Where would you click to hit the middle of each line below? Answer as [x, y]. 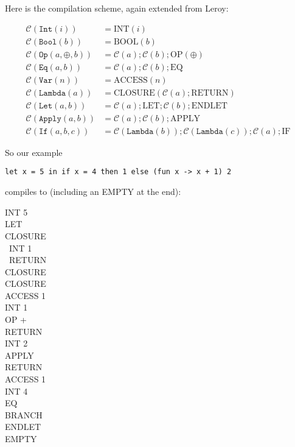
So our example [34, 152]
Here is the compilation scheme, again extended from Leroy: [117, 8]
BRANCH [24, 414]
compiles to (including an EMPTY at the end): [93, 192]
